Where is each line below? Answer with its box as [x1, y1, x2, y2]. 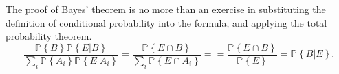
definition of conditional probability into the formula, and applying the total [6, 15, 327, 29]
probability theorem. [6, 29, 92, 43]
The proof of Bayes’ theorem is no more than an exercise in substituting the [6, 2, 326, 16]
